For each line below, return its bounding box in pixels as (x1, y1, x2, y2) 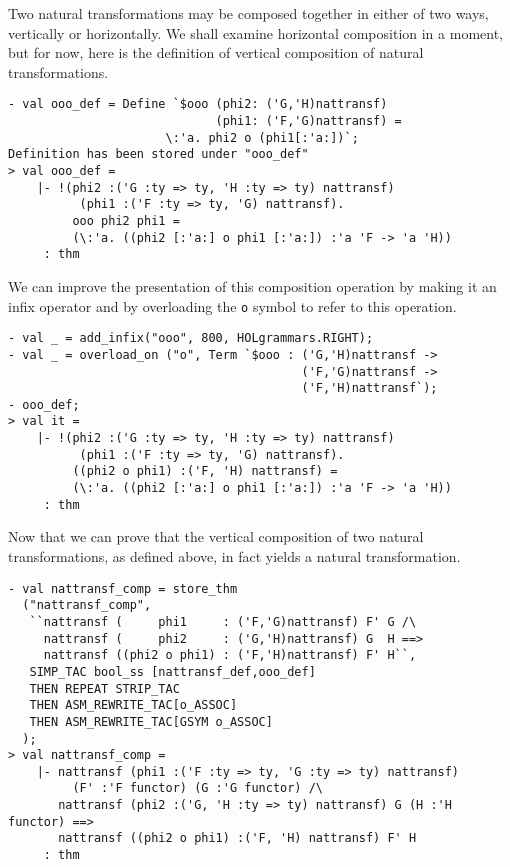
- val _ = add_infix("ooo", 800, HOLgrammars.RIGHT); (8, 331, 374, 346)
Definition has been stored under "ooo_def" (8, 147, 309, 162)
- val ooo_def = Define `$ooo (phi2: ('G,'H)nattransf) (8, 97, 388, 112)
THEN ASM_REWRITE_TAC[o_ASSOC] (29, 698, 238, 713)
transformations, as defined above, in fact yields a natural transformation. (8, 546, 461, 566)
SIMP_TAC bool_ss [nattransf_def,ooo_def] (29, 664, 316, 679)
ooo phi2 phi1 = (72, 213, 180, 228)
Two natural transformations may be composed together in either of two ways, (8, 3, 489, 23)
